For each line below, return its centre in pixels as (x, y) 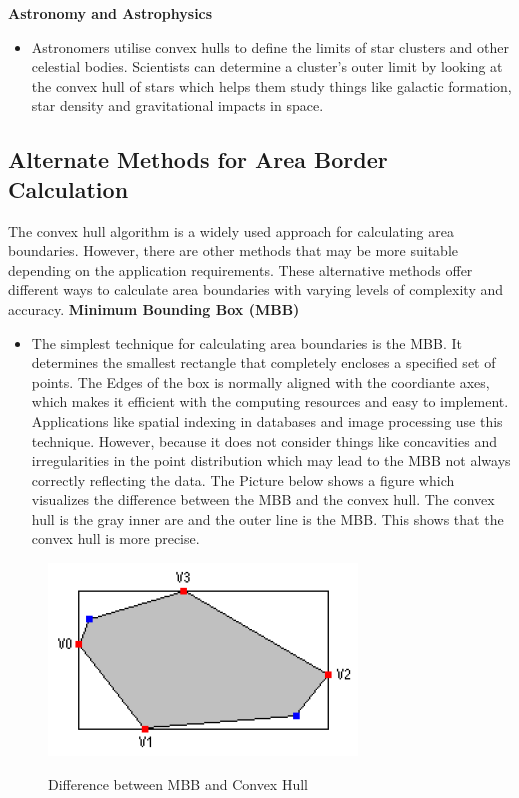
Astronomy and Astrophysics (110, 13)
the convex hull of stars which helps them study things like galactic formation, (271, 85)
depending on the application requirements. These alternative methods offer (240, 269)
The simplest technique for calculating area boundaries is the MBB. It (246, 342)
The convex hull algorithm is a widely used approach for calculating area (231, 230)
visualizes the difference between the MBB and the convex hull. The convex (263, 499)
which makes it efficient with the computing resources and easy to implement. (270, 401)
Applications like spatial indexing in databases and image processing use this (267, 420)
